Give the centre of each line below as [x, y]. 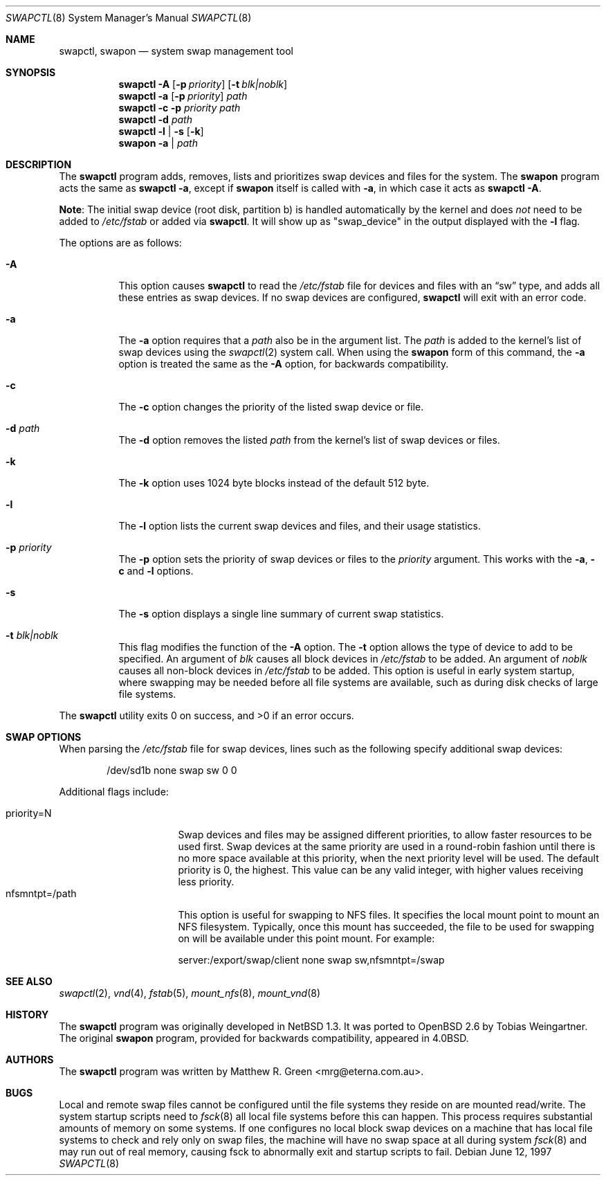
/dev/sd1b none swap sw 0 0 [172, 770]
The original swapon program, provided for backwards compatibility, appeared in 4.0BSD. [264, 1038]
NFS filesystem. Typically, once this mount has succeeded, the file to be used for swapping [386, 927]
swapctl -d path [155, 119]
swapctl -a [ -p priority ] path [183, 96]
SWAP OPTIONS [44, 737]
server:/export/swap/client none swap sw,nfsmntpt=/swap [311, 960]
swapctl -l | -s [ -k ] [161, 131]
